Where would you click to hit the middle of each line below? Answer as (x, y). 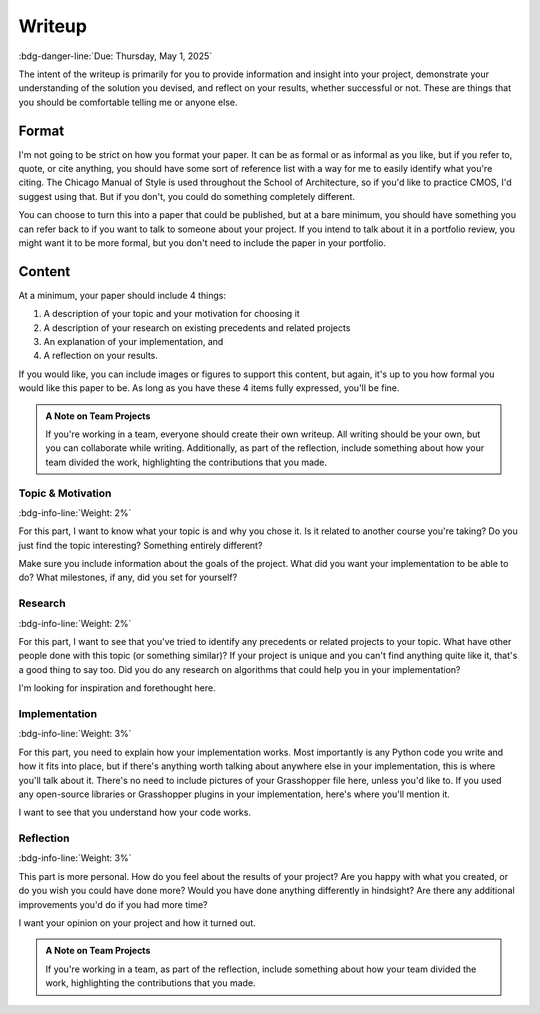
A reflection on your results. (101, 356)
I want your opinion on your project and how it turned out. (137, 922)
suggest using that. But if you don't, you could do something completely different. (186, 196)
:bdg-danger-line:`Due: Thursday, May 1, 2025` (115, 56)
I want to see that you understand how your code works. (135, 812)
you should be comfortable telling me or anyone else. (128, 102)
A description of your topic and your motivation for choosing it (171, 314)
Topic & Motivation (65, 493)
